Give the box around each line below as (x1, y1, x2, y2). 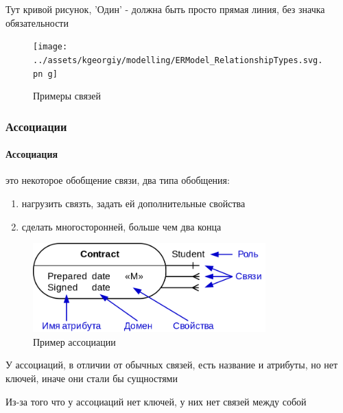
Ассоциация (5, 147, 58, 161)
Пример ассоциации (33, 334, 116, 349)
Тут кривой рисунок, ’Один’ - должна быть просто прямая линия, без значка (5, 2, 325, 16)
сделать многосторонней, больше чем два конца (21, 219, 222, 233)
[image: (33, 42, 68, 52)
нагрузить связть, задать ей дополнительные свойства (21, 196, 246, 210)
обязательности (5, 15, 69, 29)
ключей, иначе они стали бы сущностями (5, 371, 178, 386)
